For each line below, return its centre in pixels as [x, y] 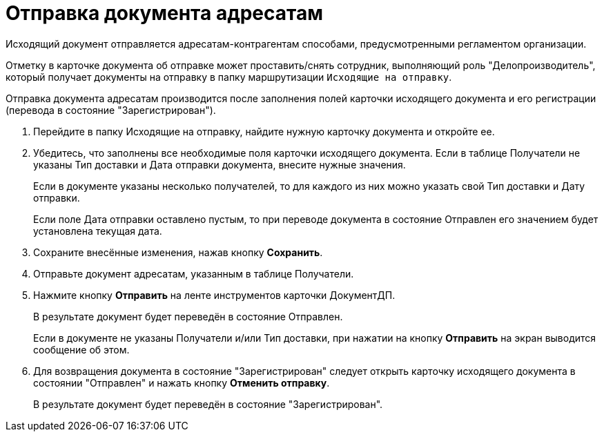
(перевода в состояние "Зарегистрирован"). [111, 110]
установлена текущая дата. [98, 231]
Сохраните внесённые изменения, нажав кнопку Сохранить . [178, 252]
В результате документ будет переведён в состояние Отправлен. [188, 316]
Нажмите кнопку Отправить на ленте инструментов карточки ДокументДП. [214, 295]
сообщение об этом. [81, 349]
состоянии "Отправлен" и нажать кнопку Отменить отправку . [182, 382]
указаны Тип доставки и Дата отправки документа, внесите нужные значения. [220, 164]
